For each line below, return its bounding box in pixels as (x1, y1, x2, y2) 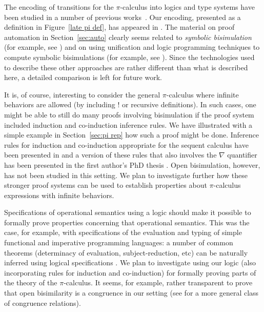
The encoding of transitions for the (4, 2, 114, 12)
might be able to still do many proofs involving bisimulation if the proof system (4, 109, 254, 120)
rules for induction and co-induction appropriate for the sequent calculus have (4, 139, 249, 150)
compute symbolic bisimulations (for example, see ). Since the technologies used (4, 51, 255, 62)
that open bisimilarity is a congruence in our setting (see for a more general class (4, 287, 259, 298)
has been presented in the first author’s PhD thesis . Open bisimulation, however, (4, 159, 260, 170)
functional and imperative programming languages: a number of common (4, 237, 233, 248)
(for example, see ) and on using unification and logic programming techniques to (4, 42, 260, 52)
